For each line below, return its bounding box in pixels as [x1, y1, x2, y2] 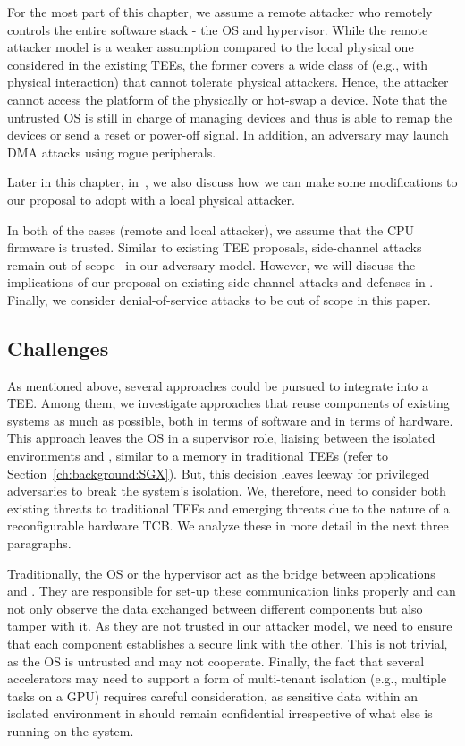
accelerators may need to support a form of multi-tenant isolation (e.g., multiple [7, 669, 447, 688]
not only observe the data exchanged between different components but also [7, 598, 423, 617]
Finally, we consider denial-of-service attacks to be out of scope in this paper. [7, 290, 431, 309]
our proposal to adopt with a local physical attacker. [7, 190, 295, 208]
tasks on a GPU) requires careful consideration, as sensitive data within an [7, 686, 418, 705]
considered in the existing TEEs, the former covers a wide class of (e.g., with [7, 55, 427, 73]
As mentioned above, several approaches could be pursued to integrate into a [7, 376, 429, 394]
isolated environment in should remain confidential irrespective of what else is [7, 704, 433, 723]
